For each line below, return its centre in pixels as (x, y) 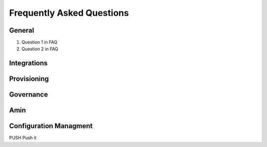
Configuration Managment (51, 126)
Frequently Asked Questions (69, 13)
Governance (28, 94)
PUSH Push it (23, 138)
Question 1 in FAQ (40, 42)
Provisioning (29, 79)
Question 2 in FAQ (40, 49)
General (22, 30)
